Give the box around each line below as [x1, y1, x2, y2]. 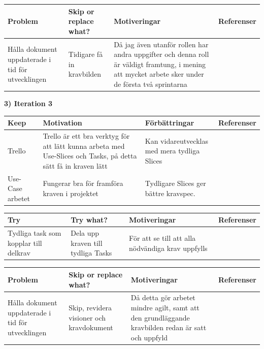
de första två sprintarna [114, 78, 187, 89]
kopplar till [8, 237, 42, 248]
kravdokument [69, 322, 113, 333]
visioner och [69, 312, 106, 323]
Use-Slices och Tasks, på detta [43, 150, 137, 161]
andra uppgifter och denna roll [114, 49, 209, 59]
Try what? [71, 214, 108, 225]
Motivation [43, 117, 82, 128]
